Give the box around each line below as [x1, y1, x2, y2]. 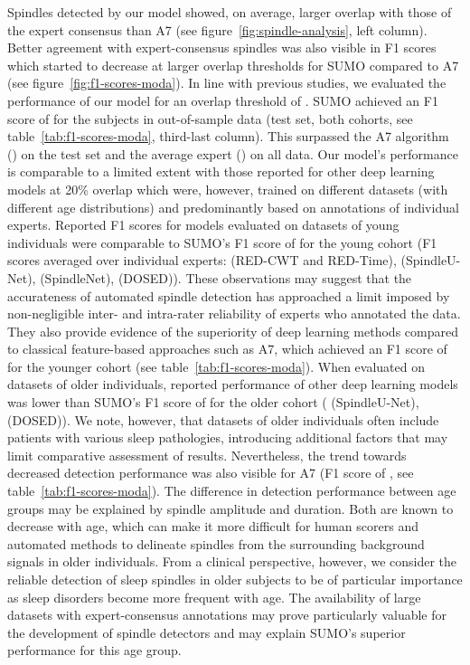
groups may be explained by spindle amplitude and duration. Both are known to [7, 499, 454, 518]
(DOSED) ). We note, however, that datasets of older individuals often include [7, 410, 439, 429]
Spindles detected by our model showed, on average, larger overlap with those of [7, 3, 452, 21]
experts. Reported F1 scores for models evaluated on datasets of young [7, 215, 399, 234]
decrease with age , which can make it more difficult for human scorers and [7, 517, 418, 536]
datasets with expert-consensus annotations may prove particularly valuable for [7, 605, 447, 624]
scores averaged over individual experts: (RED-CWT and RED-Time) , [7, 251, 397, 270]
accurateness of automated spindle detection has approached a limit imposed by [7, 286, 450, 305]
